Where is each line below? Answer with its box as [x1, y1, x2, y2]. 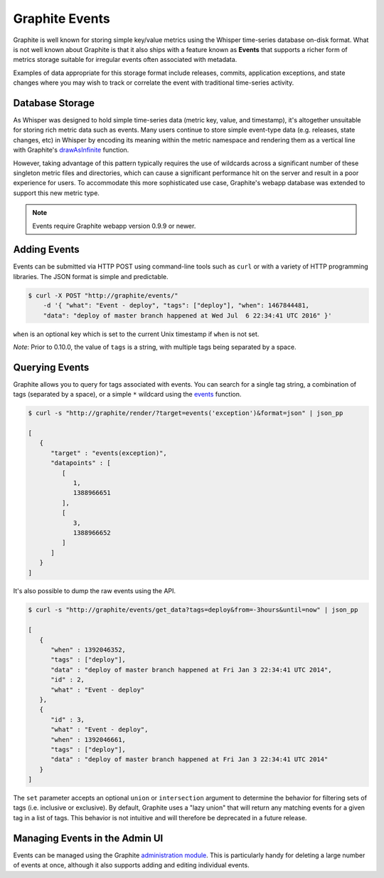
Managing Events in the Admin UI [13, 832, 164, 844]
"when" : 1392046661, [50, 736, 126, 743]
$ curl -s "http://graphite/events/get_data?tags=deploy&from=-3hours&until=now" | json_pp [28, 606, 358, 614]
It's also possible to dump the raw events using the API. [13, 587, 176, 595]
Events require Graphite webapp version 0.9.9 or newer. [32, 221, 196, 230]
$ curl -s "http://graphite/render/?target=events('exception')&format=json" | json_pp [28, 409, 343, 417]
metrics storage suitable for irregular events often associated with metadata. [13, 56, 238, 64]
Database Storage [13, 97, 95, 109]
